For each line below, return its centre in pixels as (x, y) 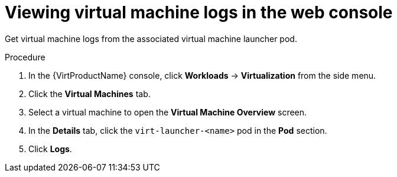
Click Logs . (50, 149)
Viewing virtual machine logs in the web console (199, 12)
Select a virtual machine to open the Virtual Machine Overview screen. (168, 112)
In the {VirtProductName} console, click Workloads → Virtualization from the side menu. (202, 75)
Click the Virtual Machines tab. (90, 94)
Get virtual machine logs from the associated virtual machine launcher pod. (151, 38)
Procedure (25, 57)
